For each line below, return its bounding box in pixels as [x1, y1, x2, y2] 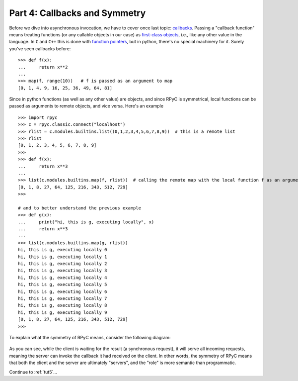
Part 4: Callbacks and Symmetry [9, 7, 146, 18]
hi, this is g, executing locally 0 [18, 247, 107, 253]
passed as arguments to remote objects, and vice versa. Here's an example [9, 103, 164, 109]
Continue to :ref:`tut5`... [9, 369, 57, 375]
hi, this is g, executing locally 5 [18, 282, 107, 287]
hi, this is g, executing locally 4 [18, 275, 107, 281]
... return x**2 [18, 64, 68, 70]
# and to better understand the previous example [18, 205, 142, 211]
